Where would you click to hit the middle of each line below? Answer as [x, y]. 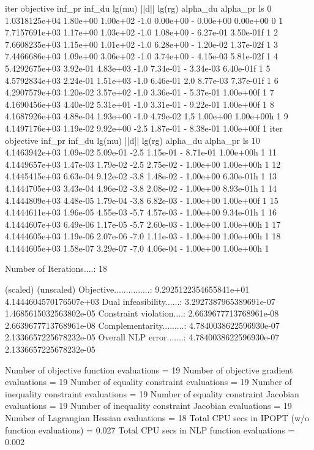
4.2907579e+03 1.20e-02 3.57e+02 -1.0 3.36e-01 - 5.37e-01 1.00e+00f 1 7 [140, 92]
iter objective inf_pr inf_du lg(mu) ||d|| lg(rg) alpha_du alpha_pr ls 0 [138, 8]
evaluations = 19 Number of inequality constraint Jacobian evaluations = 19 [148, 406]
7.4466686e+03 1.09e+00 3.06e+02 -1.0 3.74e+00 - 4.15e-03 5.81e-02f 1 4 [141, 56]
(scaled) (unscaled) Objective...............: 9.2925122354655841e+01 [127, 289]
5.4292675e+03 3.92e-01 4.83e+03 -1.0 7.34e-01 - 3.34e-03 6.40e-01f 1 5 [138, 68]
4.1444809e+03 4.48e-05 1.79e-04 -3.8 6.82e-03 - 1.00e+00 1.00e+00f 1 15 [142, 200]
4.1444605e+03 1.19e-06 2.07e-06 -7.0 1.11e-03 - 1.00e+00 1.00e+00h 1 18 [143, 236]
